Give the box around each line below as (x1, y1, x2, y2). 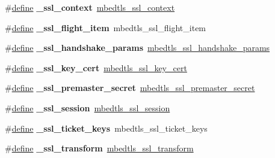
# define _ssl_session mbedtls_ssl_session (5, 101, 170, 114)
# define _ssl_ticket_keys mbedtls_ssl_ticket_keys (5, 121, 208, 134)
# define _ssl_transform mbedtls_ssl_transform (5, 142, 194, 154)
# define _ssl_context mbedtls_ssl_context (5, 1, 175, 13)
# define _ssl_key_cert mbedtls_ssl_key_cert (5, 61, 187, 74)
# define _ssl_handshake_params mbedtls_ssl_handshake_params (5, 41, 270, 54)
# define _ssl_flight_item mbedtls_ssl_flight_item (5, 21, 206, 34)
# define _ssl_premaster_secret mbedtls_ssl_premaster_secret (5, 81, 255, 94)
